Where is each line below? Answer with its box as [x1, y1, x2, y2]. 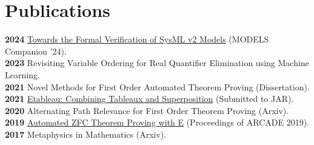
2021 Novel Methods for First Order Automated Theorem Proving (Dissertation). [5, 80, 310, 93]
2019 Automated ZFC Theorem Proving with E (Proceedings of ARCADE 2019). [5, 116, 309, 129]
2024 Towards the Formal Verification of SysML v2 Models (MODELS [5, 33, 269, 46]
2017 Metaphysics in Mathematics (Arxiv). [5, 127, 167, 140]
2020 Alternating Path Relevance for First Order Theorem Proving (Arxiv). [5, 104, 289, 116]
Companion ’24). [5, 44, 67, 57]
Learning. [5, 68, 40, 81]
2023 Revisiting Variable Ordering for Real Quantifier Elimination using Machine [5, 56, 309, 69]
